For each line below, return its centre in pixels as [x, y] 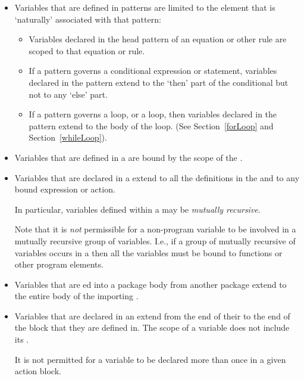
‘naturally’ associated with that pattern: [88, 19]
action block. [38, 371]
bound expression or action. [65, 189]
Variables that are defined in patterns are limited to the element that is [145, 7]
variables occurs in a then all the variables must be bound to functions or [148, 252]
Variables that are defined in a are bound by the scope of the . [129, 157]
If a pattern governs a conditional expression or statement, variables [153, 71]
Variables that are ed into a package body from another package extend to [151, 284]
